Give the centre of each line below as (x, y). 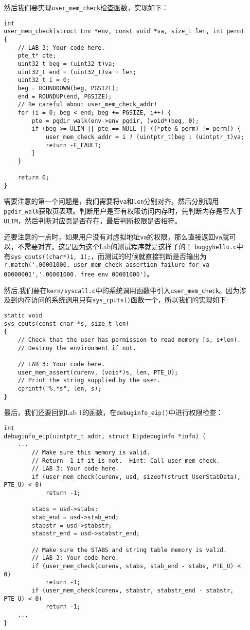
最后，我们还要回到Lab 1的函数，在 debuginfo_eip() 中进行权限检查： (114, 412)
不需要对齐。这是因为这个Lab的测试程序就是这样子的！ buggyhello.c (127, 246)
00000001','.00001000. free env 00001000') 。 (79, 274)
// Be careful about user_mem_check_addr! (87, 105)
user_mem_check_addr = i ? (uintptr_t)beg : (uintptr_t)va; (145, 137)
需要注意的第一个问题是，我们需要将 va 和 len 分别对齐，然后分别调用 (111, 201)
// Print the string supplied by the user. (89, 381)
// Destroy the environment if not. (77, 348)
